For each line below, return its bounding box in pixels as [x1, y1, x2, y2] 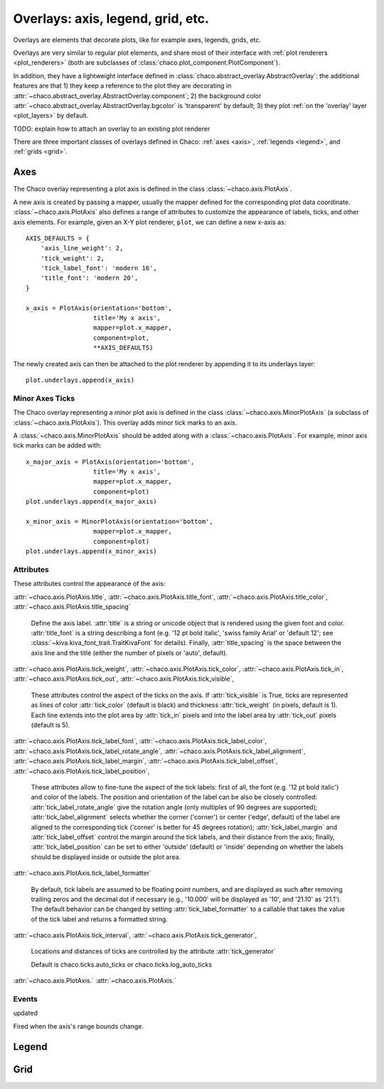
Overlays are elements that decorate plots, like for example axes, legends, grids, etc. [13, 36, 262, 44]
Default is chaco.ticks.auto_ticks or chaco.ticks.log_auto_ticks [31, 960, 213, 969]
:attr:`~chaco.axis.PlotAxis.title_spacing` [13, 602, 131, 611]
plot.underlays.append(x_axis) [26, 376, 135, 384]
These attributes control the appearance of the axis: [13, 580, 166, 588]
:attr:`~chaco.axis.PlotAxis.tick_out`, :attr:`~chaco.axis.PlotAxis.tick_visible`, [13, 674, 235, 683]
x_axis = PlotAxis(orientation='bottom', [26, 304, 172, 312]
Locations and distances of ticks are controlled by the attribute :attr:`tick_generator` [31, 947, 277, 956]
